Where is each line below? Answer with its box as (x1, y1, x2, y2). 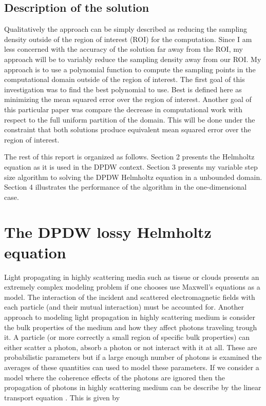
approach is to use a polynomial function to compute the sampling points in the (4, 64, 256, 74)
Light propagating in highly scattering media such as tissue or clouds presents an (4, 271, 259, 282)
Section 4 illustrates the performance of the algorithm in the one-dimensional (4, 181, 247, 192)
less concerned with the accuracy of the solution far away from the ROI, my (4, 44, 243, 54)
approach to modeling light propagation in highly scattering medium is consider (4, 311, 255, 322)
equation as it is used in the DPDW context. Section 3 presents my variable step (4, 161, 258, 172)
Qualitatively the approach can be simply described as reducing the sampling (4, 24, 247, 34)
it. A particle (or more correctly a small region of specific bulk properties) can (4, 332, 250, 342)
